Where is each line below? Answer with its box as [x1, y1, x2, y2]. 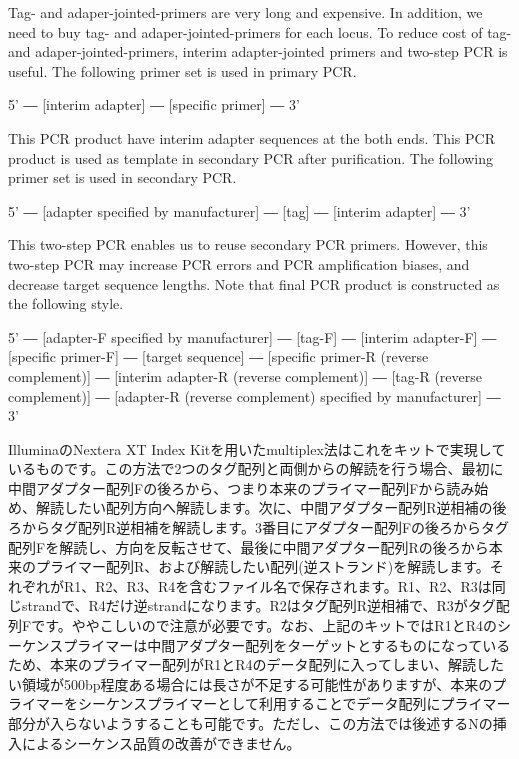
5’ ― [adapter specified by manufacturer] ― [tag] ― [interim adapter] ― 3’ [8, 200, 471, 221]
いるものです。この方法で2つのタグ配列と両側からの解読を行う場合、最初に [8, 458, 504, 479]
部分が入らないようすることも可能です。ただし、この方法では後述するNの [8, 713, 493, 733]
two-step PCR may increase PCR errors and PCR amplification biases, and [8, 253, 470, 274]
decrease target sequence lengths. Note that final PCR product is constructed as [8, 273, 500, 294]
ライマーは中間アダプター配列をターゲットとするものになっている [77, 634, 511, 655]
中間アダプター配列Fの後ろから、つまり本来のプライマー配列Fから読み [8, 477, 475, 498]
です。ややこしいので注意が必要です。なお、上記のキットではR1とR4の [31, 615, 497, 636]
